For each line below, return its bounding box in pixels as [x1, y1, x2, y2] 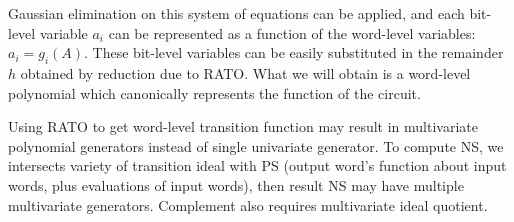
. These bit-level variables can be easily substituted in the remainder [84, 42, 504, 63]
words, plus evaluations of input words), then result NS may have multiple [8, 174, 464, 195]
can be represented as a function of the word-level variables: [108, 22, 476, 43]
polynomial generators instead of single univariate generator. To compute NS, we [8, 135, 504, 156]
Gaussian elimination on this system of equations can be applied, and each [8, 3, 465, 23]
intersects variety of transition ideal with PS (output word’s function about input [8, 155, 507, 176]
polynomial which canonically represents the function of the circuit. [8, 82, 421, 103]
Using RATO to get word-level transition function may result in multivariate [8, 116, 478, 137]
